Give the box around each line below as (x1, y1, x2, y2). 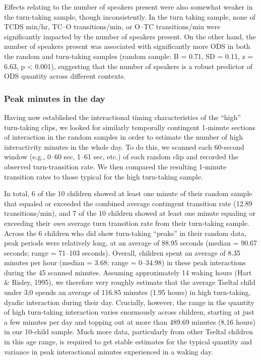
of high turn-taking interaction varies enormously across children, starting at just (4, 307, 254, 317)
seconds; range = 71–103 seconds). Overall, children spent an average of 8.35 (4, 247, 241, 258)
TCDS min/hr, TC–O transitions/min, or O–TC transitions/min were (4, 21, 221, 32)
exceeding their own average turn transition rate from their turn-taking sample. (4, 217, 249, 228)
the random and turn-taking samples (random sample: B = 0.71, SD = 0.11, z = (4, 50, 253, 61)
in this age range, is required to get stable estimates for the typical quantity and (4, 336, 252, 347)
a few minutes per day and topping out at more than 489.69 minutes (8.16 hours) (4, 316, 255, 327)
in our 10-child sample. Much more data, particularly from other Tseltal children (4, 326, 253, 337)
